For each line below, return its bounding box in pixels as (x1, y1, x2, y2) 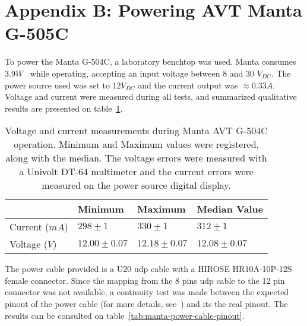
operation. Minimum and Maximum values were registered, (14, 137, 259, 151)
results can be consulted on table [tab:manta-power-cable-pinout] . (5, 309, 245, 321)
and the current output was (138, 78, 238, 91)
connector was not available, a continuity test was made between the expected (5, 286, 289, 298)
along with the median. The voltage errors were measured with (5, 151, 267, 165)
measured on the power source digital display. (42, 178, 231, 192)
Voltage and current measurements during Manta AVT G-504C (5, 124, 268, 138)
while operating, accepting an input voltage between (30, 67, 220, 79)
